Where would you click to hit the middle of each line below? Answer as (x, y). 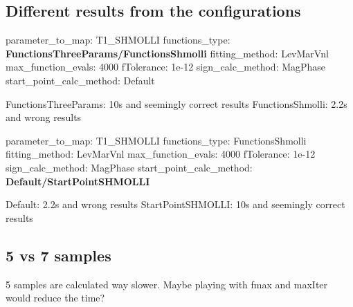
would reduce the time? (55, 298)
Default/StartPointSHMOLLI (78, 181)
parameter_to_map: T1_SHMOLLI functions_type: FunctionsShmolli (156, 140)
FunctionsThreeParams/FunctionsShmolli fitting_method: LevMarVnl (167, 53)
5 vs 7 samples (58, 255)
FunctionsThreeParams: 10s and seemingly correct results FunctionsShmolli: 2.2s (176, 103)
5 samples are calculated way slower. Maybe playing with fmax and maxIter (167, 284)
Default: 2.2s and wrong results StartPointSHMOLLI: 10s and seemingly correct (175, 204)
